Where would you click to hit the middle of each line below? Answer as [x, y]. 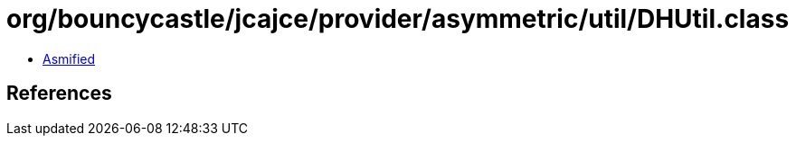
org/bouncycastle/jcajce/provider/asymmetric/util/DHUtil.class [398, 19]
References [59, 94]
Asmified [69, 58]
